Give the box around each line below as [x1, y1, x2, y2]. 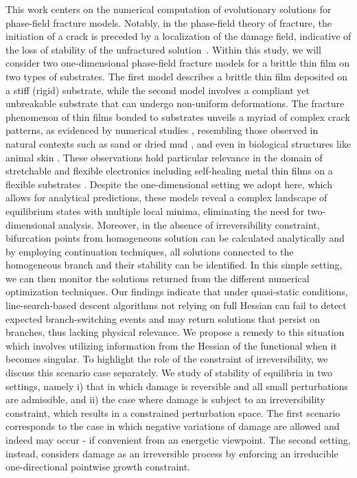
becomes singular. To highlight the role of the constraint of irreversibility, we [5, 352, 328, 366]
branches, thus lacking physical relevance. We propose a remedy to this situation [5, 325, 345, 339]
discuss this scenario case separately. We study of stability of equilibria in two [5, 365, 333, 380]
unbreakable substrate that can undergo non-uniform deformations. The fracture [5, 96, 345, 111]
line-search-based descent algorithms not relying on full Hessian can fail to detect [5, 298, 347, 312]
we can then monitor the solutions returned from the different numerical [5, 271, 310, 285]
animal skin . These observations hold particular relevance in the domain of [5, 150, 323, 164]
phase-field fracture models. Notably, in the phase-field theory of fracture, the [5, 15, 332, 30]
